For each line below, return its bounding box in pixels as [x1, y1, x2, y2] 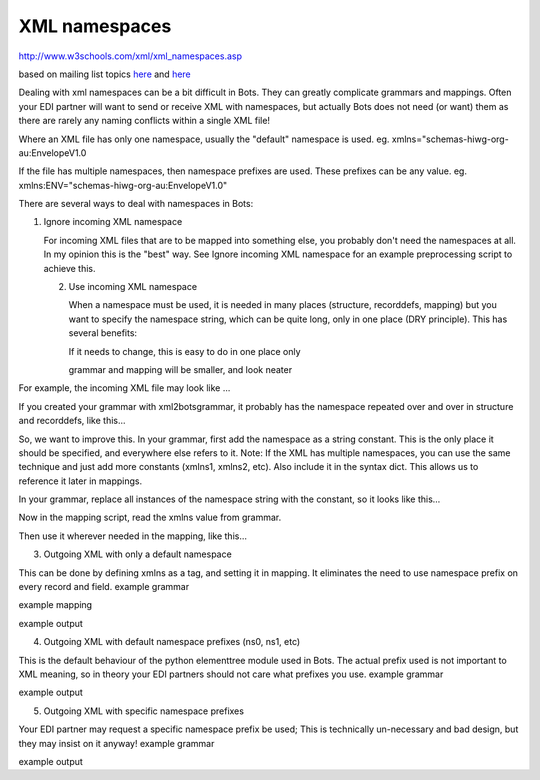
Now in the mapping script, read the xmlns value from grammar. [18, 511, 282, 524]
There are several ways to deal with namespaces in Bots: [18, 198, 254, 210]
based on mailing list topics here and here [18, 68, 192, 80]
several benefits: [68, 327, 138, 339]
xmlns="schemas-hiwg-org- [391, 133, 509, 145]
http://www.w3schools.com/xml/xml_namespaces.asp [18, 50, 242, 62]
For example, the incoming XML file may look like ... [18, 382, 231, 394]
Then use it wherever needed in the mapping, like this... [18, 530, 248, 542]
